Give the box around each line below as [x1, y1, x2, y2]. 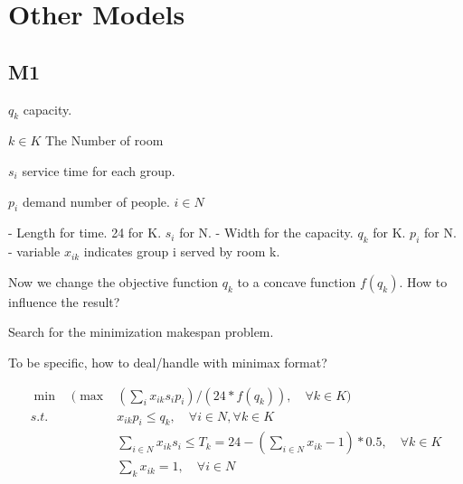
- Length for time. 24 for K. [8, 223, 162, 242]
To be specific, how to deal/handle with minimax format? [8, 352, 327, 371]
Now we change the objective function [8, 272, 219, 291]
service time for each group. [22, 161, 175, 180]
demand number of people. [22, 191, 170, 210]
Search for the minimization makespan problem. [8, 322, 274, 341]
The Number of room [44, 131, 164, 150]
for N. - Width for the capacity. [179, 223, 354, 242]
